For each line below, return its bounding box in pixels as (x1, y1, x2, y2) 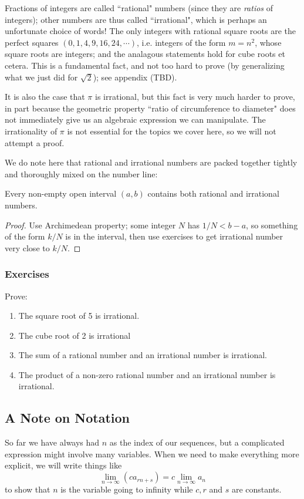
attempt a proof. (5, 136, 65, 149)
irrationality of (5, 124, 58, 137)
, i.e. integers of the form (137, 36, 226, 48)
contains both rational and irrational (147, 187, 279, 200)
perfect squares (5, 36, 59, 48)
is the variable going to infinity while (60, 483, 193, 495)
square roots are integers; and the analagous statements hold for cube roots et (5, 48, 285, 60)
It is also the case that (5, 90, 85, 103)
